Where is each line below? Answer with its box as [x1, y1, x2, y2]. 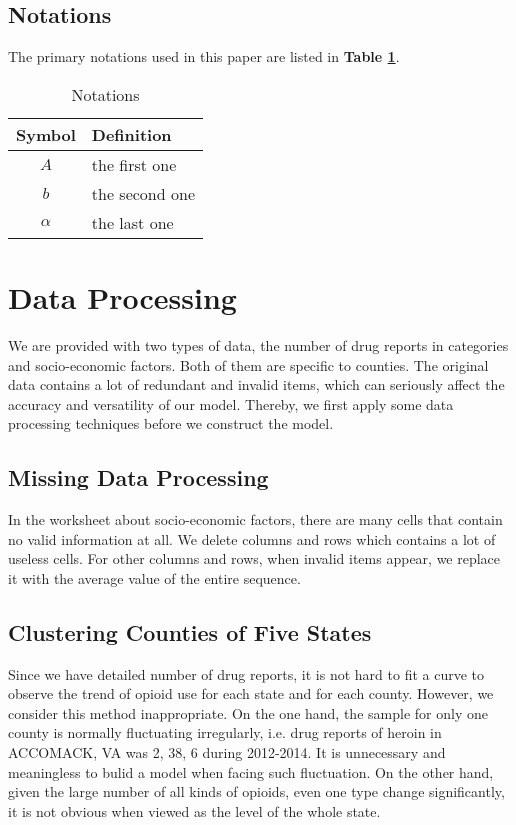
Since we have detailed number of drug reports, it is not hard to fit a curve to [8, 663, 484, 684]
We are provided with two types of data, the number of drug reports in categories [8, 334, 509, 355]
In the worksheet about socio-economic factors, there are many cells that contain [8, 509, 503, 530]
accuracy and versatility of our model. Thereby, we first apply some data [8, 393, 454, 414]
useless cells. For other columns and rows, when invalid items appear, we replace [8, 548, 501, 569]
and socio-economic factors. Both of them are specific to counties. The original [8, 354, 489, 375]
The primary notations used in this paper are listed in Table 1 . [8, 46, 400, 67]
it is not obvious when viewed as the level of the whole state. [8, 800, 381, 821]
